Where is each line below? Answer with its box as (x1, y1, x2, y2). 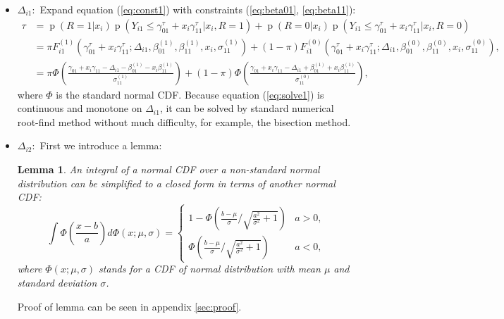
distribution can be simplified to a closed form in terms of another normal (17, 175, 336, 190)
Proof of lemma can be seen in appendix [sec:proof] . (17, 299, 242, 313)
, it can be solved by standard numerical (159, 101, 334, 115)
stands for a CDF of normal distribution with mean (99, 261, 321, 276)
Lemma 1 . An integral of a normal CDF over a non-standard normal (17, 162, 320, 177)
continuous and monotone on (17, 101, 142, 115)
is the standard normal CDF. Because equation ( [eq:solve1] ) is (56, 87, 324, 101)
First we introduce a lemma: (39, 138, 162, 153)
